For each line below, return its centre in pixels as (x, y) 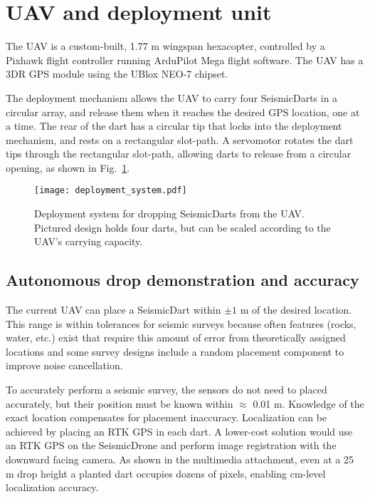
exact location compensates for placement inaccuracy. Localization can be (166, 417)
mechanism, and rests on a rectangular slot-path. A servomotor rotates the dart (180, 139)
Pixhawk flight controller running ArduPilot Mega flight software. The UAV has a (185, 60)
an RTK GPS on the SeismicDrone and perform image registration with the (171, 445)
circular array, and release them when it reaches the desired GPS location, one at (183, 112)
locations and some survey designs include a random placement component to (175, 351)
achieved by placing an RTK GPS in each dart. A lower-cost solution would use (179, 431)
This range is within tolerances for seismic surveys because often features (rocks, (181, 323)
